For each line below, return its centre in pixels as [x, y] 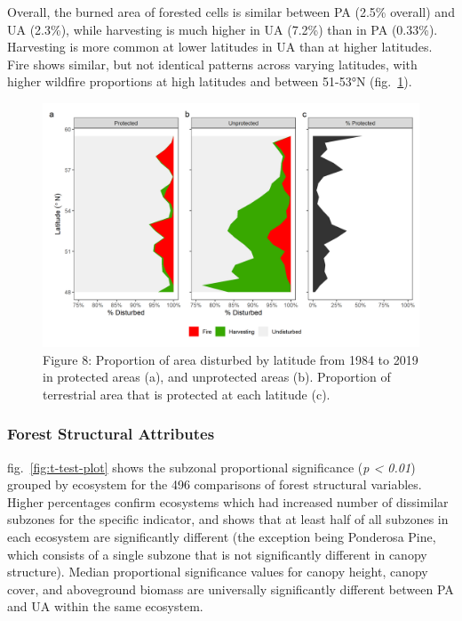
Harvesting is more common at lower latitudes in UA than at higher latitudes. [220, 47]
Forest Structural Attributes [111, 434]
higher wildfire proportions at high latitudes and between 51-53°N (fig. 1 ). [210, 81]
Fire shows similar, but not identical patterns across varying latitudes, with [212, 64]
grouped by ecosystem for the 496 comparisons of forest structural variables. [215, 484]
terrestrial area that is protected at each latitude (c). [187, 394]
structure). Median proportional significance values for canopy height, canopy [218, 572]
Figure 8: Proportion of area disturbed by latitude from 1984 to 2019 [231, 359]
